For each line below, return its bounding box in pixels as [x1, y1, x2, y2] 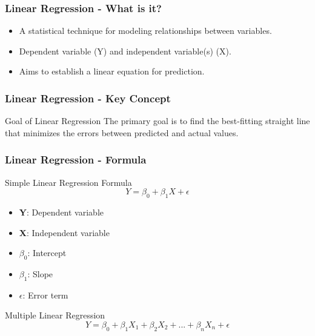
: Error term [22, 288, 68, 301]
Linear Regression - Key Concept [5, 90, 171, 105]
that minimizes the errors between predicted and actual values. [5, 126, 239, 139]
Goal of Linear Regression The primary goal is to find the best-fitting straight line [5, 114, 310, 127]
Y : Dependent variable [19, 206, 104, 219]
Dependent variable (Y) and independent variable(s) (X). [19, 44, 231, 57]
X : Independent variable [19, 226, 110, 239]
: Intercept [27, 246, 67, 259]
